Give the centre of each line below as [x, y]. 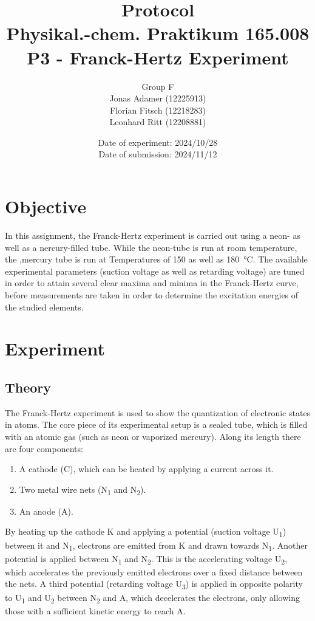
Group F [158, 86]
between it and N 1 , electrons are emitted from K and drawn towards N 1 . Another [156, 546]
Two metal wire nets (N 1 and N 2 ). [83, 490]
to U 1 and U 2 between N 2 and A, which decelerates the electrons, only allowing [152, 598]
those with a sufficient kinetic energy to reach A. [95, 610]
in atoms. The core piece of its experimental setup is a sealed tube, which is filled [156, 424]
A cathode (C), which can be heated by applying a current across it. [146, 469]
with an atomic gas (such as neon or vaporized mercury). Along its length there [153, 436]
